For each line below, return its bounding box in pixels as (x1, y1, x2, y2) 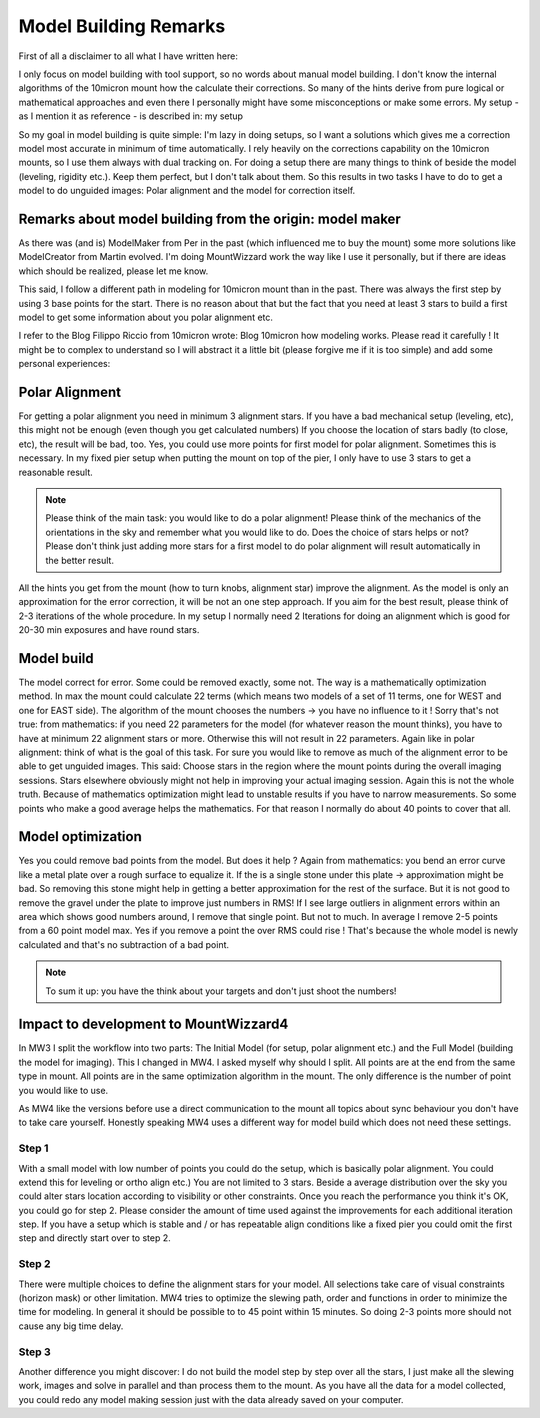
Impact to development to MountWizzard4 (18, 1016, 289, 1033)
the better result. (45, 554, 115, 566)
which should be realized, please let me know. (18, 265, 209, 277)
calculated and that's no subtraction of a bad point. (18, 938, 230, 950)
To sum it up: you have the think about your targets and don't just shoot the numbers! (45, 985, 397, 997)
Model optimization (18, 828, 142, 845)
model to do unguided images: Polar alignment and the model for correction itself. (18, 185, 356, 197)
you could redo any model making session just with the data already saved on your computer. (18, 1393, 404, 1405)
